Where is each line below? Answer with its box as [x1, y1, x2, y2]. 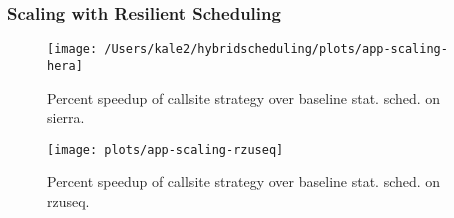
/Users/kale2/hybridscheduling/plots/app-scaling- [104, 42, 448, 57]
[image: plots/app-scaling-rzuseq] [47, 142, 284, 157]
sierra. [47, 107, 85, 128]
